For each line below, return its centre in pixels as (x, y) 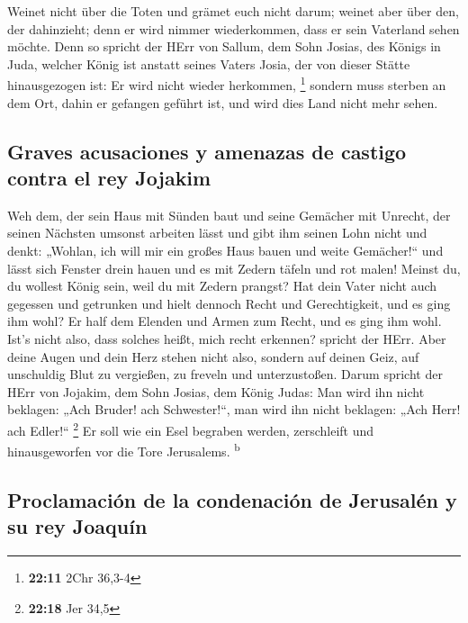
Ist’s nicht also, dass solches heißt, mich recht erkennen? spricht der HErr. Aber (227, 338)
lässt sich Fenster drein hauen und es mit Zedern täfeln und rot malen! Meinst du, (234, 268)
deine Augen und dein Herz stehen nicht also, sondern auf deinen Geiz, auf (213, 356)
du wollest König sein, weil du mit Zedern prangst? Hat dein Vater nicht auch (222, 286)
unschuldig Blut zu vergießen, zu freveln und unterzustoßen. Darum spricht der (225, 374)
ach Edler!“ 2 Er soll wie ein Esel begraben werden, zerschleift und (191, 429)
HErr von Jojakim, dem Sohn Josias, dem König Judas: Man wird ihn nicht (216, 391)
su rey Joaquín (77, 526)
